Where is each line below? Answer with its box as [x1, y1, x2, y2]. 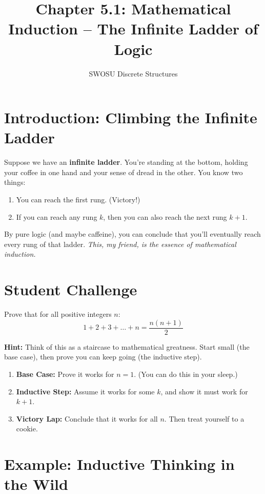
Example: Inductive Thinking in [4, 453, 235, 474]
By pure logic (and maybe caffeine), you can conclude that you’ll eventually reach [4, 229, 261, 239]
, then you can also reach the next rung [103, 211, 227, 222]
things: [4, 177, 26, 187]
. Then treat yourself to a [164, 413, 244, 424]
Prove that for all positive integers [4, 309, 112, 319]
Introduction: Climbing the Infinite [4, 107, 257, 128]
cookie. [16, 423, 38, 434]
